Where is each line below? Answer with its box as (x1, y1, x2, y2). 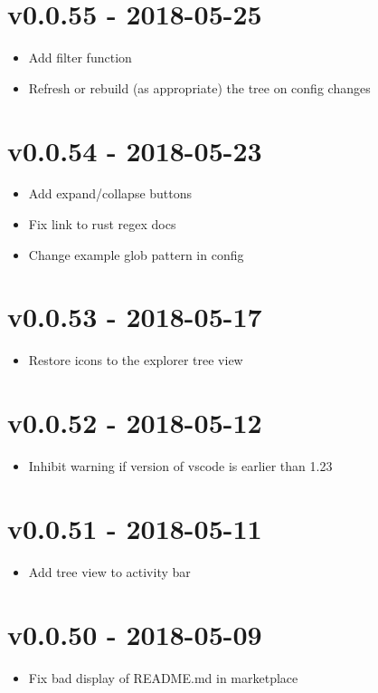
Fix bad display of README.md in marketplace (28, 668, 298, 687)
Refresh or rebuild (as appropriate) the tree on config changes (28, 78, 371, 97)
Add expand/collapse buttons (28, 184, 193, 203)
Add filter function (28, 48, 132, 67)
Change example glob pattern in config (28, 245, 244, 264)
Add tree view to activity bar (28, 562, 191, 581)
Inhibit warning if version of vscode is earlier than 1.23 (28, 457, 333, 476)
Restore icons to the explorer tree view (28, 351, 243, 370)
